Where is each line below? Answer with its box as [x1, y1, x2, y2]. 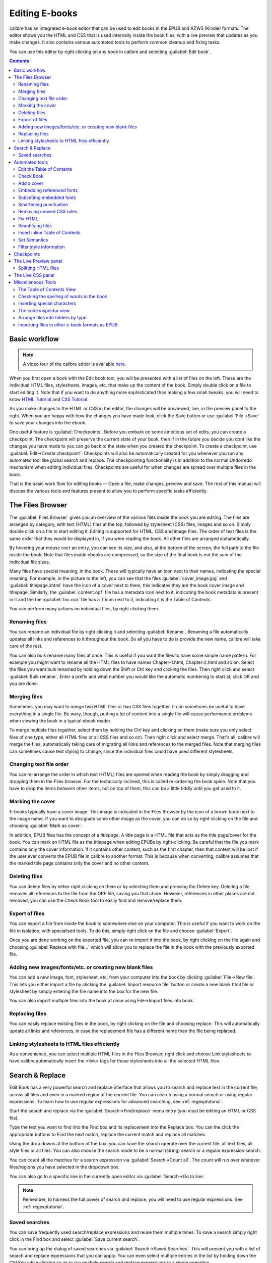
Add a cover [18, 180, 44, 186]
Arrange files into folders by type [18, 315, 87, 321]
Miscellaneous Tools [14, 279, 56, 285]
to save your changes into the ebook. [9, 420, 87, 426]
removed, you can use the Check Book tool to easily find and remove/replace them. [9, 897, 183, 904]
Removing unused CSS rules [18, 209, 78, 215]
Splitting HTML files [18, 265, 59, 271]
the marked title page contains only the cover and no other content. [9, 860, 150, 866]
